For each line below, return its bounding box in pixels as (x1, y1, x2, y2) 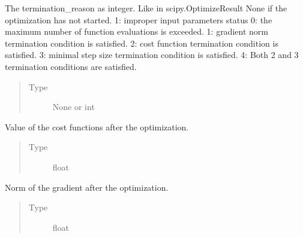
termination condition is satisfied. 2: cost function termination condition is (5, 36, 278, 49)
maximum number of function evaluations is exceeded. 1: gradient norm (5, 25, 268, 38)
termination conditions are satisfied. (5, 60, 137, 72)
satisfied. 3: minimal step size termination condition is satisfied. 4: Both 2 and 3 (5, 48, 299, 61)
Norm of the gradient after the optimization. (5, 181, 169, 193)
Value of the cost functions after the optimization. (5, 120, 189, 133)
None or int (52, 100, 95, 113)
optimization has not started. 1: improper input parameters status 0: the (5, 13, 272, 26)
